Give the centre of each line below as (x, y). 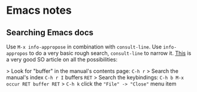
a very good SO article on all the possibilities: (62, 59)
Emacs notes (39, 10)
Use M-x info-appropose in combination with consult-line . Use (84, 47)
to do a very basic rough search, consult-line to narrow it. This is (110, 53)
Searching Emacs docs (50, 33)
